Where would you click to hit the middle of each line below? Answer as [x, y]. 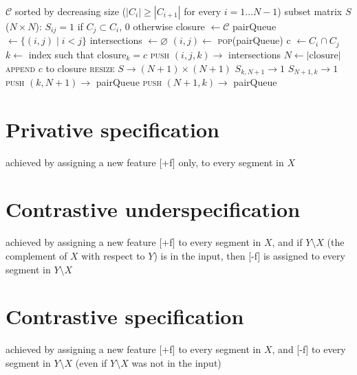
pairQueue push [129, 81]
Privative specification [112, 129]
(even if [91, 362]
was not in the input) [176, 362]
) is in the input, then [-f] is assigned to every [249, 255]
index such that [61, 54]
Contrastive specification [125, 316]
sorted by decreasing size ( [71, 11]
